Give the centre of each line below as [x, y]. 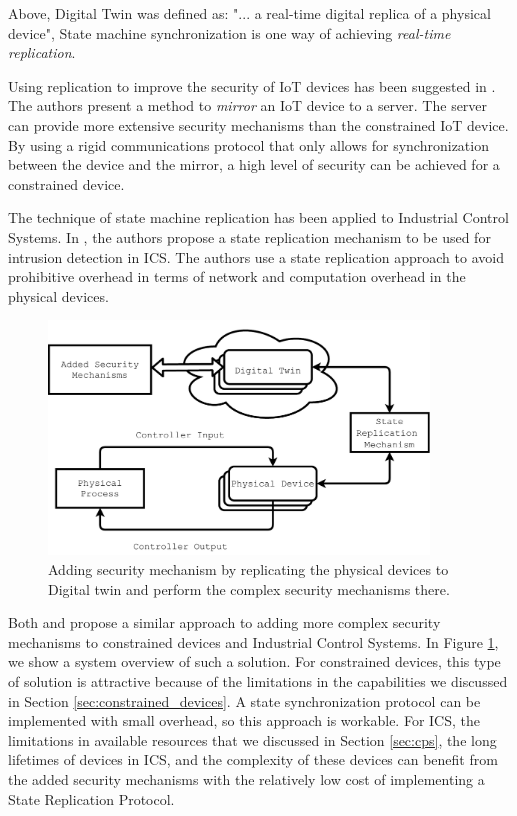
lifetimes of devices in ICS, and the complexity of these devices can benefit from [253, 759]
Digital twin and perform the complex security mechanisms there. [249, 588]
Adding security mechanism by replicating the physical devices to [248, 569]
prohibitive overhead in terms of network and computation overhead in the [237, 276]
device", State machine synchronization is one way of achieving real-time [229, 32]
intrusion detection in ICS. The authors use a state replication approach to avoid [256, 256]
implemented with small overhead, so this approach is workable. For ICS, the [244, 720]
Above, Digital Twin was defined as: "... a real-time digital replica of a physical [249, 13]
